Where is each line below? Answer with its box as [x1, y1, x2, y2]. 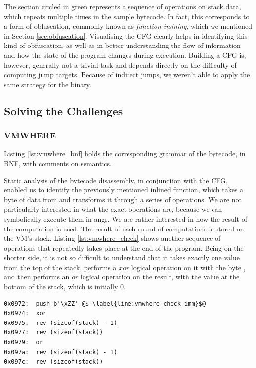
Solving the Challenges [4, 103, 123, 118]
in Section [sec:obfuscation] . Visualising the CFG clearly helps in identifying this [4, 30, 248, 41]
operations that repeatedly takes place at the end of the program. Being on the [4, 242, 244, 253]
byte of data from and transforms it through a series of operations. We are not [4, 194, 242, 204]
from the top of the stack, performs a [4, 262, 117, 272]
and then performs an [4, 272, 70, 282]
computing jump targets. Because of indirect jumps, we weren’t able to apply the [4, 69, 250, 80]
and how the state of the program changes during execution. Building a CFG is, [4, 49, 246, 60]
